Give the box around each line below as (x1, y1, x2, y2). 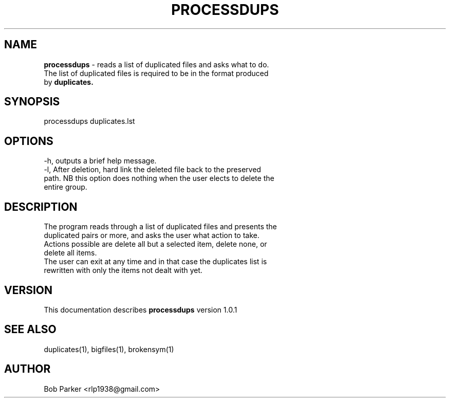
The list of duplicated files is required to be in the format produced (44, 68, 269, 78)
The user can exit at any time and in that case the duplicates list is (44, 257, 267, 266)
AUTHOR (4, 362, 51, 376)
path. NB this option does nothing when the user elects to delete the (44, 174, 274, 183)
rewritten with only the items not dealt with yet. (44, 266, 203, 275)
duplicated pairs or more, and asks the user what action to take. (44, 231, 259, 240)
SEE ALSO (4, 323, 57, 336)
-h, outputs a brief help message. (44, 156, 157, 166)
